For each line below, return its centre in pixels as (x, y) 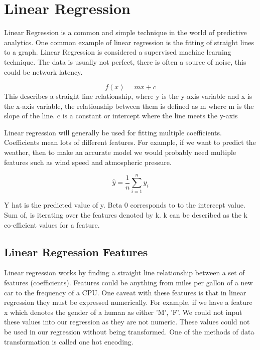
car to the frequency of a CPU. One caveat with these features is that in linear (125, 292)
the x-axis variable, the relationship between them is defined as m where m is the (129, 106)
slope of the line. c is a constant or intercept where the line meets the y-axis (121, 116)
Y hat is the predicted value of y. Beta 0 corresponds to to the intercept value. (125, 205)
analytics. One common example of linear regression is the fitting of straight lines (129, 42)
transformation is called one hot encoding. (69, 341)
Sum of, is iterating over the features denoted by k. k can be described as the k (126, 214)
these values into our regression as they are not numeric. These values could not (127, 322)
